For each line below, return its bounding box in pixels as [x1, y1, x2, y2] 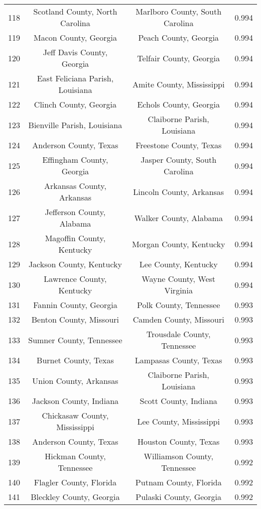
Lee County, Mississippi [137, 415, 220, 427]
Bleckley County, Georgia [31, 491, 120, 502]
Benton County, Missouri [31, 314, 119, 325]
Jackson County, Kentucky [28, 258, 122, 270]
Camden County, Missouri [133, 314, 224, 325]
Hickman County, [45, 450, 106, 462]
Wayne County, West [142, 273, 216, 284]
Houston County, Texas [138, 436, 220, 447]
